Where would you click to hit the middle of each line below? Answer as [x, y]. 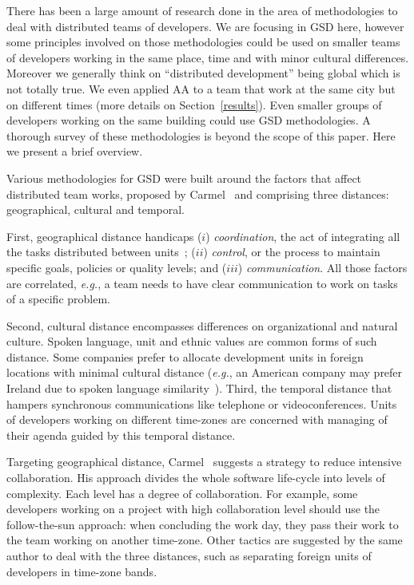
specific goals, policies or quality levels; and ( [117, 267]
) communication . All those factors [322, 267]
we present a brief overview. [75, 151]
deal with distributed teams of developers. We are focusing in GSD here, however [205, 26]
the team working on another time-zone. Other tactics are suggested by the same [205, 540]
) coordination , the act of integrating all [303, 236]
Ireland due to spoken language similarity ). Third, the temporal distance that [199, 388]
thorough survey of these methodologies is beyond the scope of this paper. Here [201, 135]
